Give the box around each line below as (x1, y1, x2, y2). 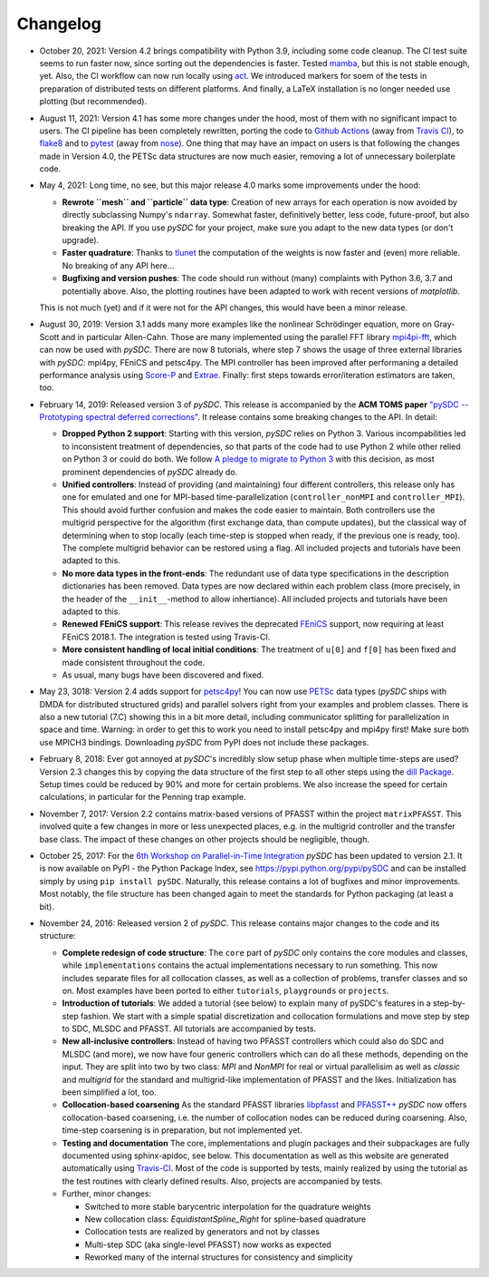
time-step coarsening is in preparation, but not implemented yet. (62, 1125, 302, 1136)
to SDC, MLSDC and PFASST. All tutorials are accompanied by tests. (62, 1023, 317, 1034)
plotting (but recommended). (39, 96, 148, 107)
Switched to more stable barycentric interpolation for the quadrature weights (84, 1201, 371, 1212)
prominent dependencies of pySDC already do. (62, 466, 238, 477)
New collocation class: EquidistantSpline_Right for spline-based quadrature (84, 1214, 367, 1224)
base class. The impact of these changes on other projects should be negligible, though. (39, 833, 370, 844)
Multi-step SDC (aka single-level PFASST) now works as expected (84, 1239, 332, 1250)
